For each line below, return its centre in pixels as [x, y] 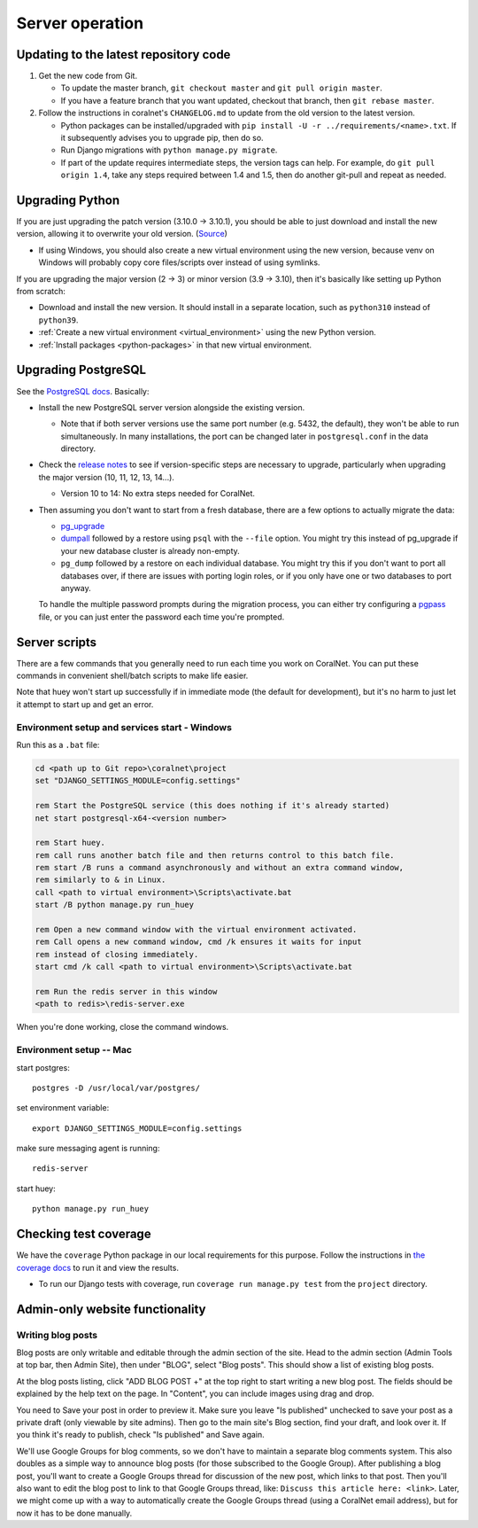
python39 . [58, 320]
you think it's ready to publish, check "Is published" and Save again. [140, 1435]
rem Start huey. [70, 843]
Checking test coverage [84, 1234]
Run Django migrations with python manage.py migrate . [169, 150]
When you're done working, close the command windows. [123, 1027]
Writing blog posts [57, 1335]
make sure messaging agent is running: [88, 1149]
